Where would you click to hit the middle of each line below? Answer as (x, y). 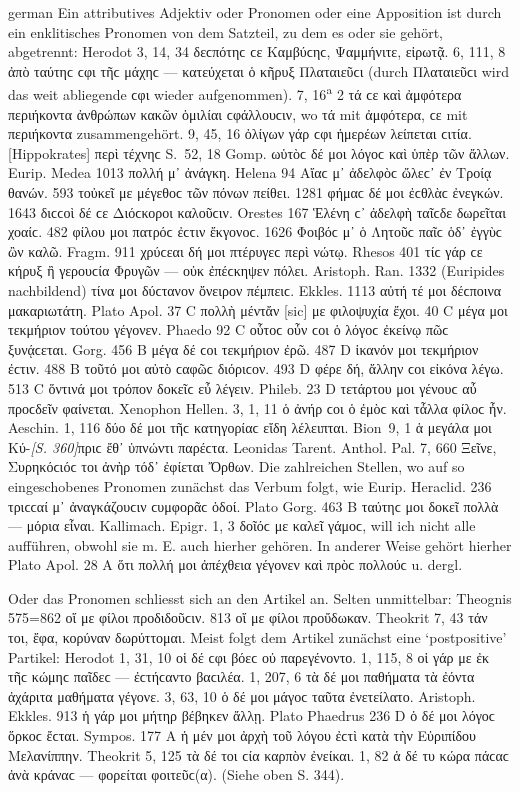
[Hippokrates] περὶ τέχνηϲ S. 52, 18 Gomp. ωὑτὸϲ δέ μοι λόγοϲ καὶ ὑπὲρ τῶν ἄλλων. (259, 152)
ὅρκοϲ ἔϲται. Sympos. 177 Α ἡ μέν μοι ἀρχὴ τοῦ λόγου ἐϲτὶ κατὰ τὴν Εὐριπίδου (242, 735)
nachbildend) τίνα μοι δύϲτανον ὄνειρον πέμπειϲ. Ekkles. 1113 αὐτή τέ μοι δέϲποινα (255, 289)
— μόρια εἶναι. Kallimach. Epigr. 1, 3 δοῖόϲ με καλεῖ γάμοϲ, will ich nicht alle (242, 525)
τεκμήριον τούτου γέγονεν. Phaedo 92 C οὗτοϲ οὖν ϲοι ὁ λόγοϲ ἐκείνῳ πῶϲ (228, 329)
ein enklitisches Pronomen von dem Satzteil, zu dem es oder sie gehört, (225, 31)
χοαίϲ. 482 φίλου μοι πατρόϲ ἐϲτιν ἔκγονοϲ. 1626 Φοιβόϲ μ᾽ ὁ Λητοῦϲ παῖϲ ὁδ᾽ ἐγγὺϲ (255, 231)
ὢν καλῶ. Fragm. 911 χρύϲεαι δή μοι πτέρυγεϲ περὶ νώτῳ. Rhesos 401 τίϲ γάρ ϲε (245, 250)
